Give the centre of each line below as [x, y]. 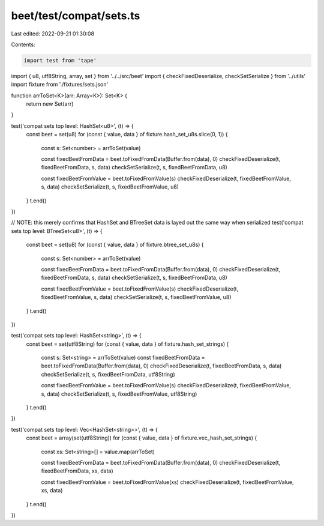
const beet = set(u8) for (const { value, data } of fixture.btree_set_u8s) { [115, 245]
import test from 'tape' [60, 60]
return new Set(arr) [50, 104]
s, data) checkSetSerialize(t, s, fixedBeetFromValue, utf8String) [119, 394]
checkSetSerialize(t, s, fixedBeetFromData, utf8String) [108, 374]
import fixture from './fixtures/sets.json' [60, 85]
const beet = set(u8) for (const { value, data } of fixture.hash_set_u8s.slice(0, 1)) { [127, 135]
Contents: [23, 44]
